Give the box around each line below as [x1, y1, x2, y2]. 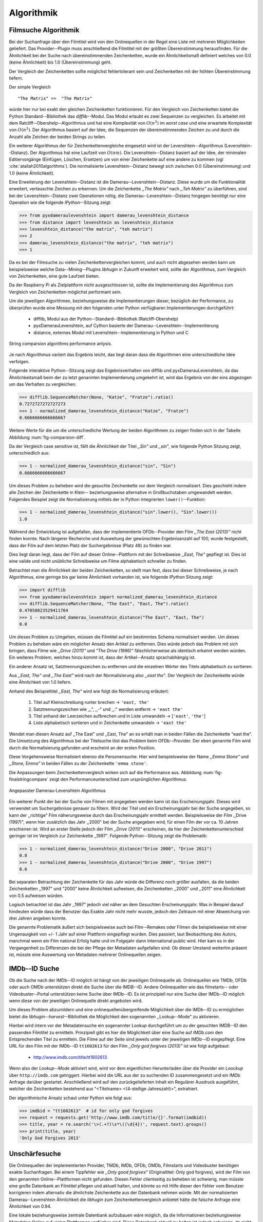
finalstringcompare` [9, 776, 49, 782]
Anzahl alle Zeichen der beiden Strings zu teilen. [9, 133, 107, 139]
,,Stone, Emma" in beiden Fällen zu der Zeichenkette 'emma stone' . [9, 761, 148, 766]
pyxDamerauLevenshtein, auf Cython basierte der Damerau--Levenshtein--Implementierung [33, 323, 219, 328]
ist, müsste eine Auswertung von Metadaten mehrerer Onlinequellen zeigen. [9, 951, 162, 958]
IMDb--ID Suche [9, 964, 59, 973]
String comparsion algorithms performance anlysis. [9, 341, 112, 347]
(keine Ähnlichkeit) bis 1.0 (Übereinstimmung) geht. [9, 59, 112, 65]
